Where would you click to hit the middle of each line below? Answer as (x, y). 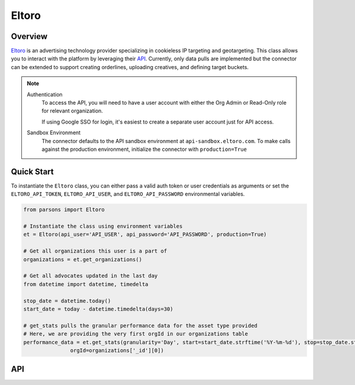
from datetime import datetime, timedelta (86, 284)
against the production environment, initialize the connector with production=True (144, 149)
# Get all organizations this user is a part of (95, 251)
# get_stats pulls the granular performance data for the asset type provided (140, 326)
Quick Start (32, 172)
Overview (29, 36)
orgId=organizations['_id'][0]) (117, 350)
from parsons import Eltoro (64, 210)
